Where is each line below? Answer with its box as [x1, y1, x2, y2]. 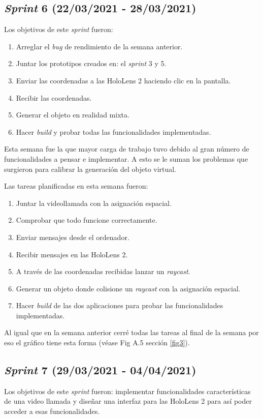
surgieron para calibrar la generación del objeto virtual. [4, 163, 177, 174]
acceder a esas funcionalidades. [4, 406, 100, 416]
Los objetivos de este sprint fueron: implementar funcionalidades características [4, 385, 251, 396]
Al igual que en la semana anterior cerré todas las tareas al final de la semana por [4, 327, 259, 338]
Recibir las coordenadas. [16, 92, 92, 103]
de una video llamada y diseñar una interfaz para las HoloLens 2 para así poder [4, 396, 252, 406]
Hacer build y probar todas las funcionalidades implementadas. [16, 126, 211, 137]
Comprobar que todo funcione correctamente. [16, 215, 157, 225]
